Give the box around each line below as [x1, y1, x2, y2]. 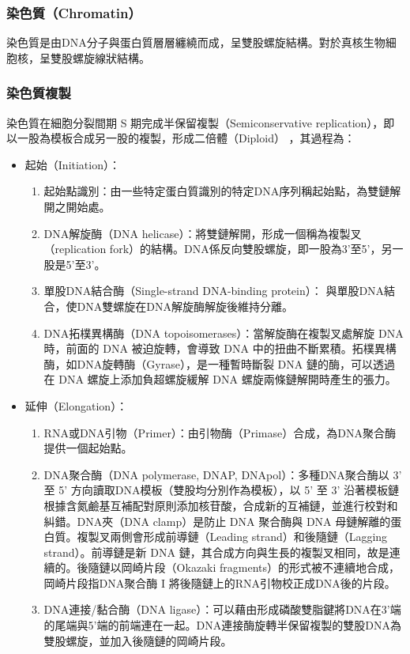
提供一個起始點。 [43, 440, 133, 456]
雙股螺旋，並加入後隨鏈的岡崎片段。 [43, 632, 232, 648]
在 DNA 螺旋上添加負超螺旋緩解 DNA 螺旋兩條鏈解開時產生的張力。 [43, 371, 397, 387]
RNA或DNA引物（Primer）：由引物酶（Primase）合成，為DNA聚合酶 [43, 424, 396, 440]
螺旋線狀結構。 [72, 49, 150, 66]
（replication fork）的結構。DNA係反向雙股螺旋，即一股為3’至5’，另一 [43, 240, 404, 257]
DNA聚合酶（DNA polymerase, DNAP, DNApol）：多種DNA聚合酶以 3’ [43, 466, 402, 482]
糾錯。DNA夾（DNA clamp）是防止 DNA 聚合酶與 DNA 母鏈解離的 [43, 512, 391, 529]
